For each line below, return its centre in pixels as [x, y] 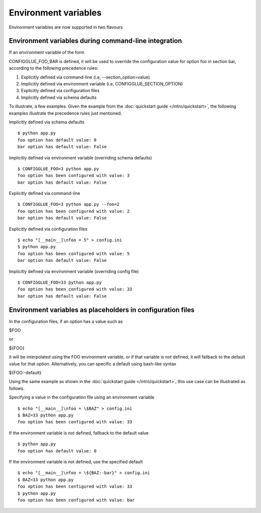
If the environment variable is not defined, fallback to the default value [79, 433]
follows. [17, 388]
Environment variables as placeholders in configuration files [102, 310]
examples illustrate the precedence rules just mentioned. [65, 113]
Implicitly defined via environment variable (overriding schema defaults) [80, 158]
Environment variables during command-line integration [95, 41]
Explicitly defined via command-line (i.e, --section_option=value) [86, 77]
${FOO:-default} [25, 373]
